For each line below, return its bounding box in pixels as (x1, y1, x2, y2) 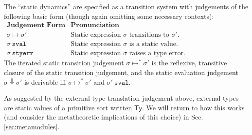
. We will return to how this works (142, 102, 245, 112)
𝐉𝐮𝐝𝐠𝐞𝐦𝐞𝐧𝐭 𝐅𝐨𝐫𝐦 (6, 22, 66, 29)
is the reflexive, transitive (151, 58, 227, 68)
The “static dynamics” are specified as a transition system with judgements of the (4, 1, 249, 11)
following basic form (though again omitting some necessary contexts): (4, 11, 214, 21)
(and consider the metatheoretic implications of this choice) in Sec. (4, 112, 203, 122)
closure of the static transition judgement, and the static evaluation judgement (4, 67, 238, 77)
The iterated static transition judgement (4, 58, 124, 68)
